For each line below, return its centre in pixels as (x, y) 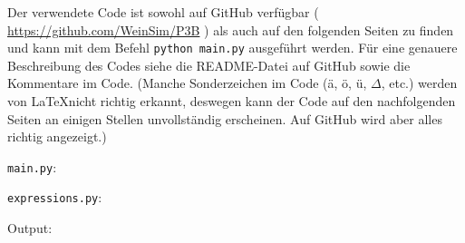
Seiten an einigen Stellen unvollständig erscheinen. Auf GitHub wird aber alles (225, 118)
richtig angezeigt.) (57, 136)
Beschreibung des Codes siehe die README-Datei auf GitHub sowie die (209, 65)
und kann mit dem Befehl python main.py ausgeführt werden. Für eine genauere (232, 48)
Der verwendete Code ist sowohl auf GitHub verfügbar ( (163, 12)
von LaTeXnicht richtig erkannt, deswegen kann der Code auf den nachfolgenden (232, 101)
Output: (30, 228)
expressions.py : (55, 197)
